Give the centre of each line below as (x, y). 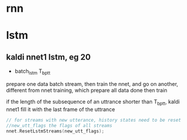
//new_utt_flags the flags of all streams (59, 125)
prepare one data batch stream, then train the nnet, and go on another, (92, 84)
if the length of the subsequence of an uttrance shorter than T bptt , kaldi (93, 102)
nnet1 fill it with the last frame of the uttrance (61, 109)
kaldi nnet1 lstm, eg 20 (49, 57)
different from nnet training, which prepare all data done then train (87, 90)
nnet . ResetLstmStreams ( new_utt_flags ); (55, 131)
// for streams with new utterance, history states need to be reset (94, 120)
